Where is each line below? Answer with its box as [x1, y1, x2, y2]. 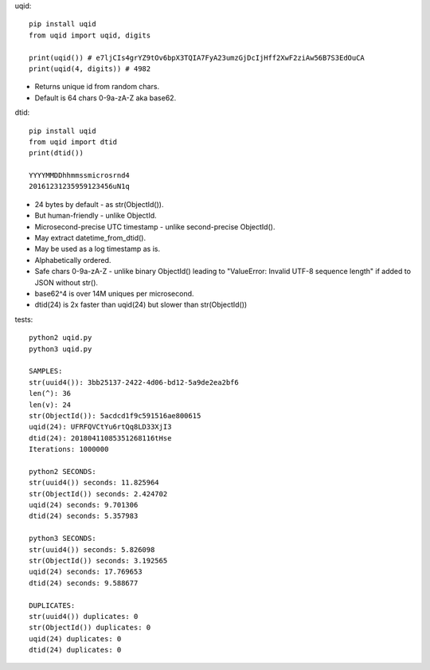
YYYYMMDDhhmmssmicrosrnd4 [29, 171, 131, 180]
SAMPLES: [29, 366, 63, 376]
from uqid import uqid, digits [29, 30, 151, 40]
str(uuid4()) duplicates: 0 [29, 612, 139, 621]
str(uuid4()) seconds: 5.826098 [29, 545, 155, 554]
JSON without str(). [34, 277, 99, 287]
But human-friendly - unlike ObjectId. [34, 211, 157, 221]
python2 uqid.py [29, 333, 92, 343]
